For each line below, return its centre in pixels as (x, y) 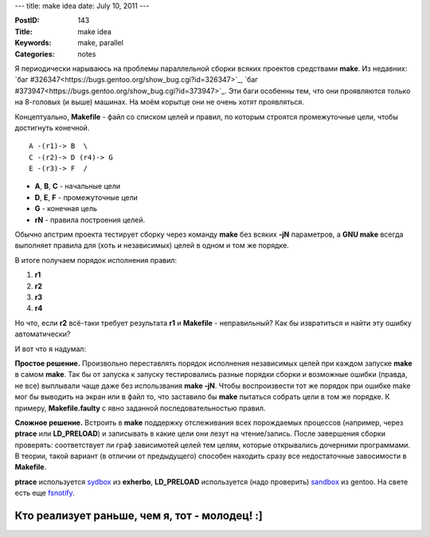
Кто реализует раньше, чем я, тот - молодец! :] (139, 516)
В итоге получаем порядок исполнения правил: (96, 260)
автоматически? (43, 334)
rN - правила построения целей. (90, 220)
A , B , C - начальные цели (78, 186)
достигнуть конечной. (52, 127)
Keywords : (33, 43)
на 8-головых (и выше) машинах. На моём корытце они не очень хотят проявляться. (159, 102)
